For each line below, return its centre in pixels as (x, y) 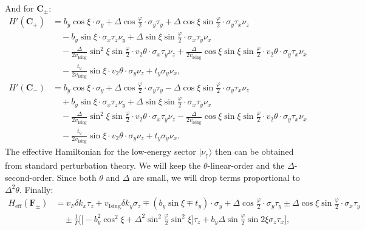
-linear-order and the (246, 165)
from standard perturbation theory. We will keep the (103, 165)
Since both (77, 178)
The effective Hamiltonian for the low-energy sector (101, 151)
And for (19, 8)
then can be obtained (254, 151)
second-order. (30, 178)
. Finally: (36, 189)
